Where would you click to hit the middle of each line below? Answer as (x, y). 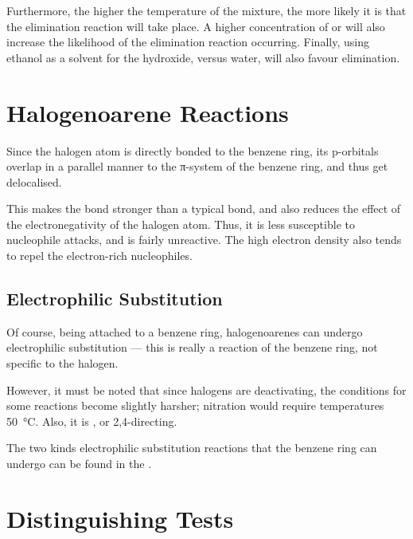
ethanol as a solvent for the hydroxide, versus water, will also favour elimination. (203, 57)
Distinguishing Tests (120, 518)
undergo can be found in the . (79, 464)
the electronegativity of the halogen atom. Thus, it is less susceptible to (181, 224)
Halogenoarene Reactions (148, 112)
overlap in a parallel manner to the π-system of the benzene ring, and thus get (197, 166)
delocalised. (34, 181)
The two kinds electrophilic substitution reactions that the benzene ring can (192, 448)
